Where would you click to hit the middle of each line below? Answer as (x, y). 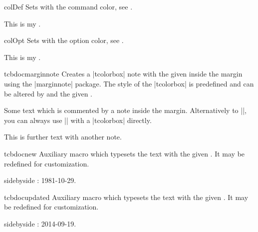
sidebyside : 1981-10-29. (40, 180)
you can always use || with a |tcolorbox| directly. (78, 120)
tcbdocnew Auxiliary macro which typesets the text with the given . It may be (125, 153)
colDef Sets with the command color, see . (68, 6)
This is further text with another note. (63, 137)
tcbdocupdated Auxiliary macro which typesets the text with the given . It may (126, 197)
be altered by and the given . (48, 93)
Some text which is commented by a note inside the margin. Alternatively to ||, (125, 110)
